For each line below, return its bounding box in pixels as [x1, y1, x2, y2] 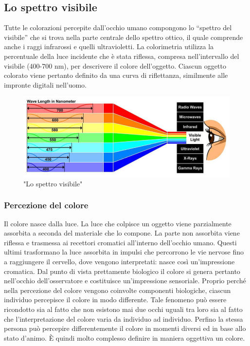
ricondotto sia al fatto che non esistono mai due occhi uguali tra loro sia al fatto [4, 304, 243, 314]
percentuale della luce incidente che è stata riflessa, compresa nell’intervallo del [4, 51, 239, 61]
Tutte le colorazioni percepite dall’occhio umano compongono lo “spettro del [4, 22, 232, 33]
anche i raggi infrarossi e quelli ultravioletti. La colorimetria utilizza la [4, 41, 214, 52]
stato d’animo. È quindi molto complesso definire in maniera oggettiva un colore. [4, 332, 245, 343]
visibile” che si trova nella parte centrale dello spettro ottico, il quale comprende [4, 32, 243, 42]
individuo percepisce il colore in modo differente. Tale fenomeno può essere [4, 294, 227, 305]
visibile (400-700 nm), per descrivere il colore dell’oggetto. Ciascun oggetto [4, 60, 226, 71]
